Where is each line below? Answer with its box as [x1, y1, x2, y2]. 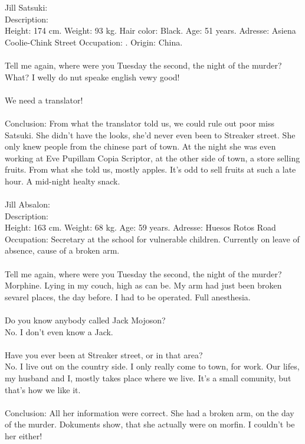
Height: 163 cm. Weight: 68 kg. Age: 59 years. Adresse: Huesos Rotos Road [5, 221, 276, 234]
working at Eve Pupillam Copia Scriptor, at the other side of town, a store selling [5, 151, 300, 164]
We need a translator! [5, 93, 83, 106]
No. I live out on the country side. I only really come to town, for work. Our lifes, [5, 360, 300, 372]
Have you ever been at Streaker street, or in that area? [5, 348, 203, 361]
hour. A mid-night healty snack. [5, 174, 120, 187]
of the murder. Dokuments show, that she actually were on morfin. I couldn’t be [5, 418, 295, 430]
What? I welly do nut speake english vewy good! [5, 70, 180, 83]
